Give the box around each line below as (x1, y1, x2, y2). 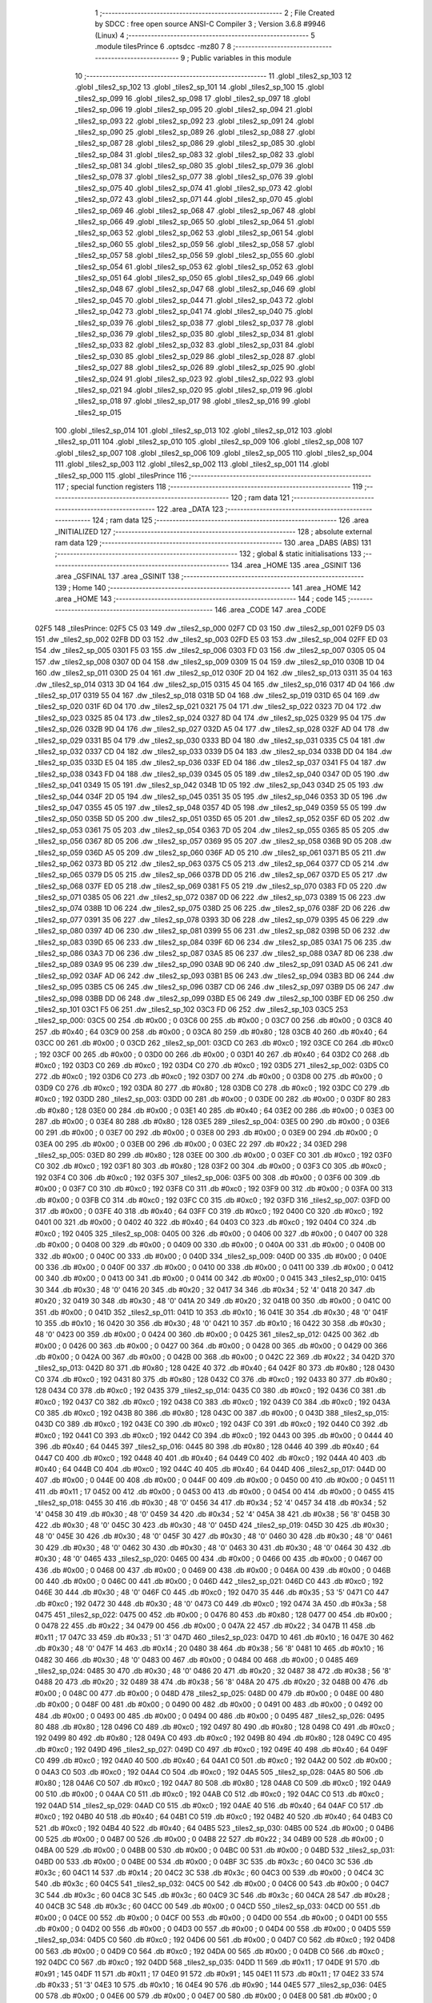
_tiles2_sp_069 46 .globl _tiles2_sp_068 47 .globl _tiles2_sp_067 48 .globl (74, 205, 316, 216)
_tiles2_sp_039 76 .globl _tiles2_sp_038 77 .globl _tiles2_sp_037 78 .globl (74, 317, 314, 328)
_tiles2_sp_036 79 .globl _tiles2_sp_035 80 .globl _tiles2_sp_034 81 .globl (74, 328, 314, 338)
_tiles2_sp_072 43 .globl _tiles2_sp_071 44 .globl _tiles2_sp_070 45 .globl (74, 195, 314, 204)
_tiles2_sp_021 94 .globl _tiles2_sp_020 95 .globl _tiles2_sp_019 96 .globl (74, 385, 313, 394)
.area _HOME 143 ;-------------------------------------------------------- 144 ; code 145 (54, 594, 347, 603)
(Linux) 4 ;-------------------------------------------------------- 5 (94, 30, 315, 40)
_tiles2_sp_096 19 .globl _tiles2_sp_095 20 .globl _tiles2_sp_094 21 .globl (74, 105, 313, 115)
